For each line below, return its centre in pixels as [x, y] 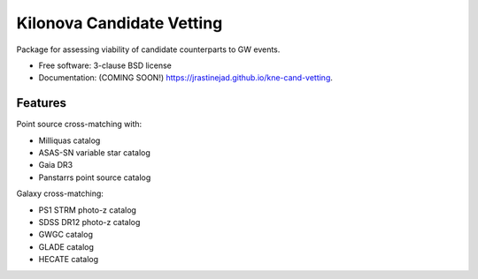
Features [41, 103]
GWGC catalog [66, 235]
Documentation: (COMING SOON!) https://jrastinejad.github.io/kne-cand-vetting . [186, 78]
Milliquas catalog [69, 140]
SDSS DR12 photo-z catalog [89, 222]
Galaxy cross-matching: [60, 193]
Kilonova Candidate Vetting [119, 23]
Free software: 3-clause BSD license [105, 65]
